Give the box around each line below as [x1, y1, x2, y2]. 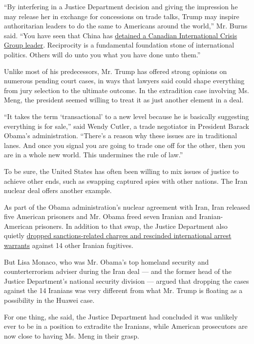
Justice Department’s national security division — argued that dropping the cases [4, 275, 249, 286]
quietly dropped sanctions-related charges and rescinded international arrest [4, 230, 232, 241]
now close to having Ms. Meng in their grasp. [4, 330, 139, 341]
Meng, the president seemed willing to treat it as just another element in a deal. [4, 95, 244, 105]
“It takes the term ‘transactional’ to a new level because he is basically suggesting [4, 111, 249, 121]
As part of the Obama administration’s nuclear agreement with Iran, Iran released [4, 201, 250, 212]
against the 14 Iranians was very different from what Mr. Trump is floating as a [4, 285, 243, 295]
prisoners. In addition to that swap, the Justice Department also [35, 221, 228, 231]
